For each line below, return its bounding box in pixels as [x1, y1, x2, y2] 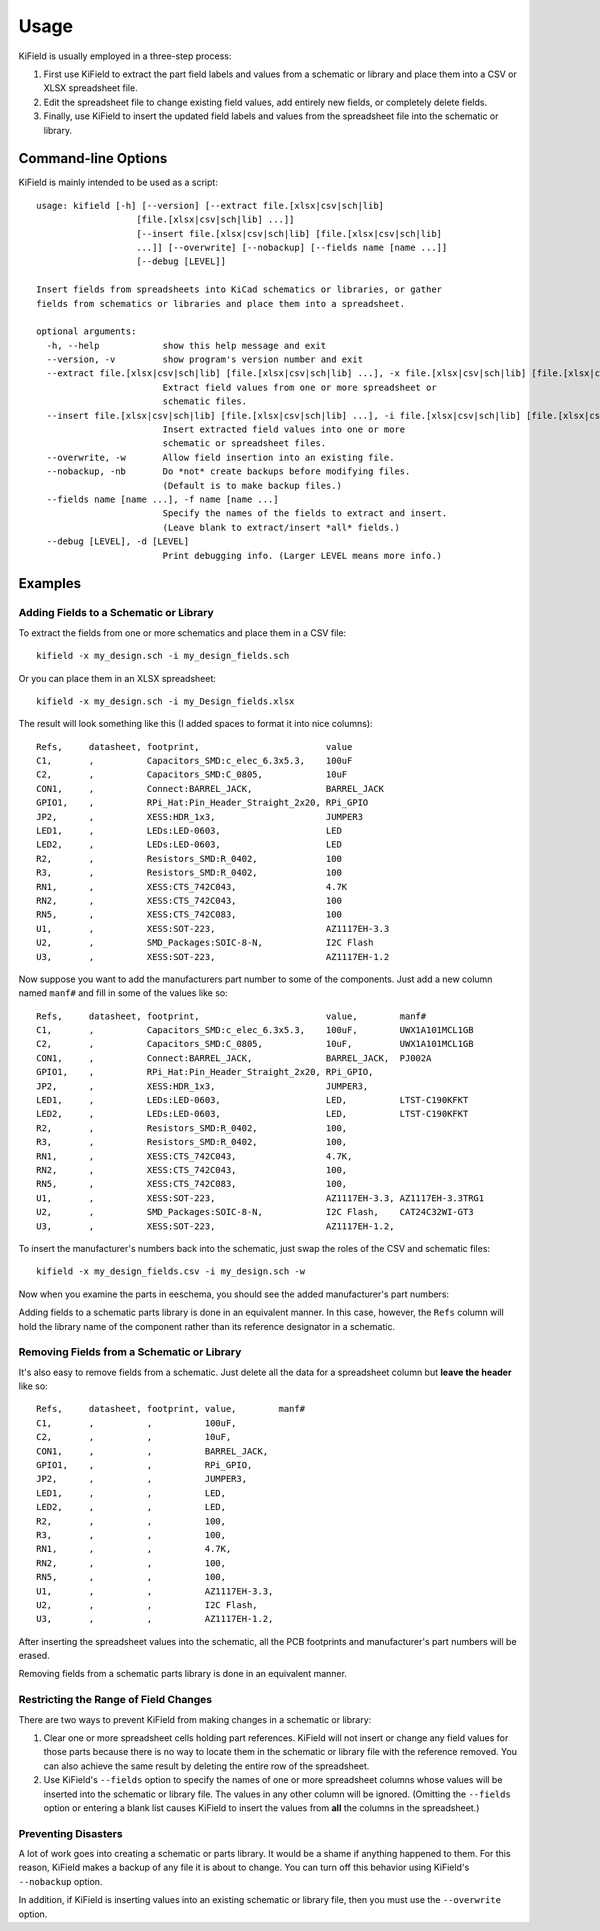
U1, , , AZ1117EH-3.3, [36, 1585, 274, 1597]
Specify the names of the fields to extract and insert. [162, 508, 448, 519]
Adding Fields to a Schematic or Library [18, 606, 214, 620]
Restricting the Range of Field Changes [18, 1693, 213, 1707]
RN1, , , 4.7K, [36, 1543, 232, 1555]
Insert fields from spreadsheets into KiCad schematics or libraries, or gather [36, 284, 443, 295]
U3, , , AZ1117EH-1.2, [36, 1613, 274, 1625]
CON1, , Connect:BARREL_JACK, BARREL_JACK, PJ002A [36, 1052, 432, 1064]
